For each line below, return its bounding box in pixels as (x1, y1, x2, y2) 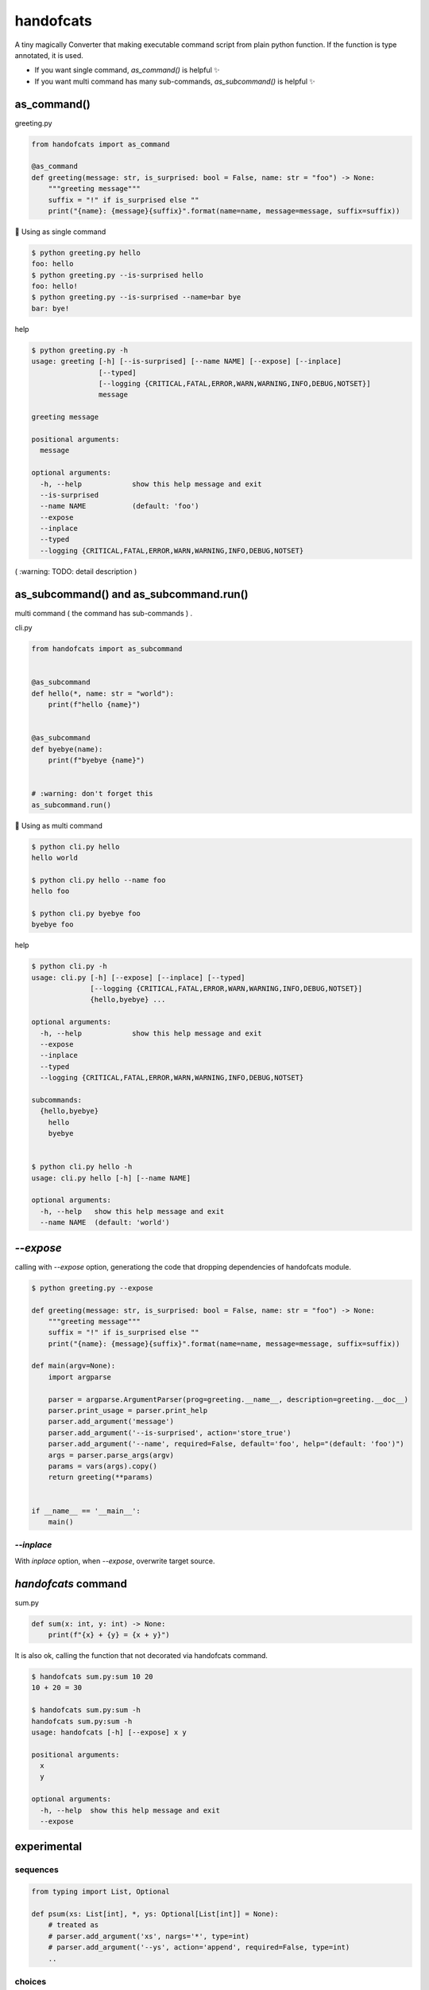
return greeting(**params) (48, 1473, 154, 1482)
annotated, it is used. (14, 50, 83, 60)
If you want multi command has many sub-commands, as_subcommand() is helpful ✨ (34, 76, 315, 86)
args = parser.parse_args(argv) (48, 1450, 175, 1460)
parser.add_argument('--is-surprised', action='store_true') (48, 1428, 292, 1437)
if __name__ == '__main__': (31, 1506, 141, 1516)
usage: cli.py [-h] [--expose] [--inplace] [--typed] (31, 973, 245, 982)
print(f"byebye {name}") (48, 756, 145, 765)
